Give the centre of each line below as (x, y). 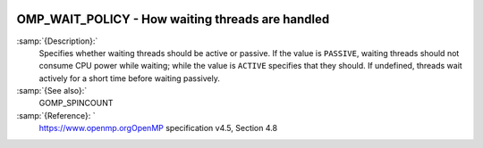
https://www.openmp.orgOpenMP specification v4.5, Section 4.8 (158, 128)
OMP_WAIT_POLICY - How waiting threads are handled (173, 19)
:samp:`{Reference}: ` (56, 115)
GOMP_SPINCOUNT (76, 103)
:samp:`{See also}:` (52, 91)
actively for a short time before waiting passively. (130, 78)
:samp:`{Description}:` (57, 41)
